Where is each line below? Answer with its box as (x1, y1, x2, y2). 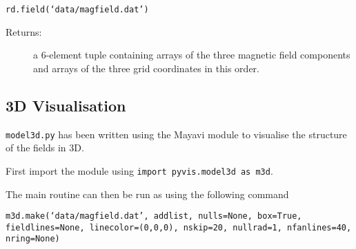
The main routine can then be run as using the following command (6, 186, 289, 201)
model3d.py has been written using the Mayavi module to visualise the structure (6, 127, 347, 141)
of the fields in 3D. (6, 140, 84, 155)
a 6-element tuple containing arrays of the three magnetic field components (33, 47, 350, 62)
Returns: (6, 24, 42, 39)
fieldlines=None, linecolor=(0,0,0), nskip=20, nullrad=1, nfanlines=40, (6, 222, 352, 232)
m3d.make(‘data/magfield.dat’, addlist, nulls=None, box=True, (6, 211, 302, 221)
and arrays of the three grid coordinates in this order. (33, 61, 259, 75)
